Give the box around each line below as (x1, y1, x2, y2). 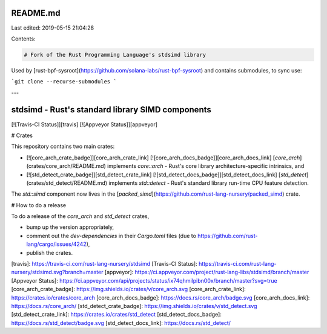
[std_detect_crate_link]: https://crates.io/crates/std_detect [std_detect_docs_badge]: (11, 311, 222, 318)
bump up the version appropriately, (26, 223, 114, 231)
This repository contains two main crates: (11, 143, 115, 150)
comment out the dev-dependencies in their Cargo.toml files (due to (26, 232, 197, 239)
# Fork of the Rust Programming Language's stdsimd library (24, 51, 206, 58)
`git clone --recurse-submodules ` (11, 79, 117, 85)
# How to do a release (11, 201, 67, 208)
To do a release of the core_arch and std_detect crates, (11, 213, 150, 220)
